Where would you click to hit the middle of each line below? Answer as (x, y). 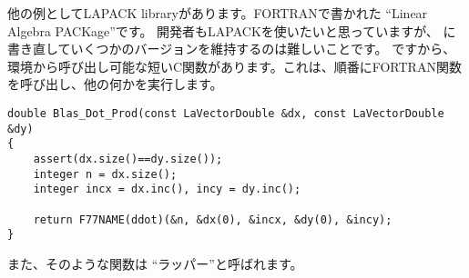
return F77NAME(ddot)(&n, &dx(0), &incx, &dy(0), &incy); (213, 219)
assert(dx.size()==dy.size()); (128, 159)
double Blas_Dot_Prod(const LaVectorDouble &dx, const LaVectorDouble (226, 113)
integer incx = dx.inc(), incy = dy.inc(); (167, 189)
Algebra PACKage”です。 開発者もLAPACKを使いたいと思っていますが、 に (232, 30)
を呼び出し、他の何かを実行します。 (115, 84)
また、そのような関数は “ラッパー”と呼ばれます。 (155, 263)
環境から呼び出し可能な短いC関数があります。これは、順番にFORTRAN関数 (234, 66)
